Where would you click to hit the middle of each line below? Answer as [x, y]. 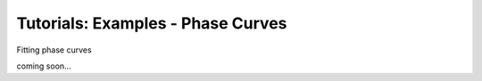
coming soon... [44, 66]
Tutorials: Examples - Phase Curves [152, 23]
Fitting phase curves [54, 50]
